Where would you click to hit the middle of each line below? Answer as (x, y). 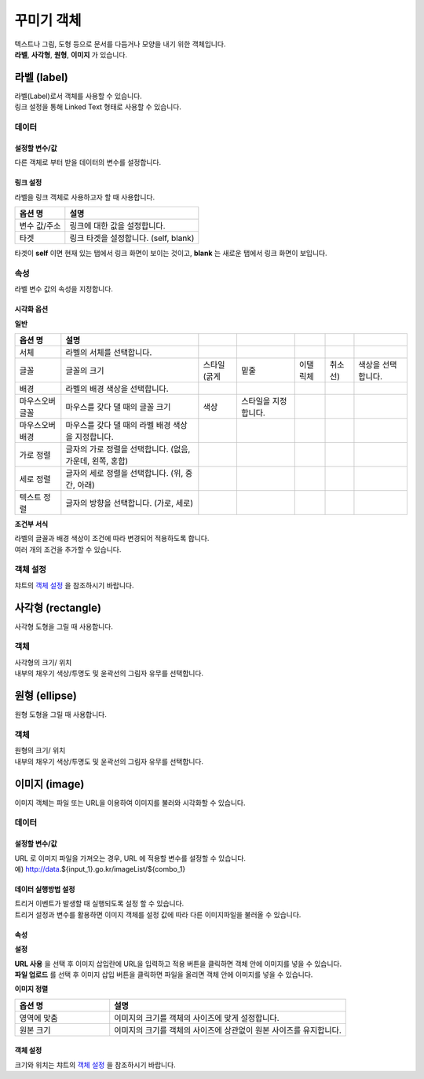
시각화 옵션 (31, 309)
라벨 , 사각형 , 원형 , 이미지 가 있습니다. (71, 54)
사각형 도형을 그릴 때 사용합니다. (64, 626)
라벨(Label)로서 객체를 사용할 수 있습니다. (79, 96)
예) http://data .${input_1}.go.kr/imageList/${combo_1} (100, 869)
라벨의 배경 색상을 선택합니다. (117, 389)
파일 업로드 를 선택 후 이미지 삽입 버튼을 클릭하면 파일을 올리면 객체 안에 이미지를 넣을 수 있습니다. (164, 975)
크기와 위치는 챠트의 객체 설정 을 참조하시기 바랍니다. (95, 1065)
